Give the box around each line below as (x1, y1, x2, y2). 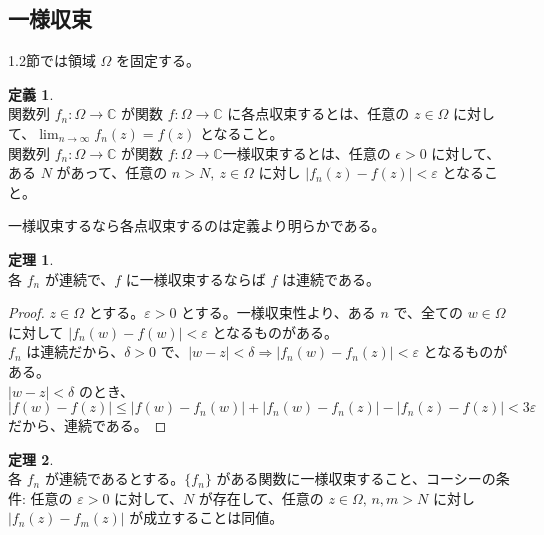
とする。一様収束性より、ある (181, 302, 376, 323)
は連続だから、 (26, 341, 125, 362)
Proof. (8, 302, 45, 323)
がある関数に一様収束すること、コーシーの (216, 468, 496, 489)
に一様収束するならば (125, 268, 266, 289)
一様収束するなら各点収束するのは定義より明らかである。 (8, 215, 386, 236)
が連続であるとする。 (44, 468, 185, 489)
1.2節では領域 (8, 50, 96, 71)
